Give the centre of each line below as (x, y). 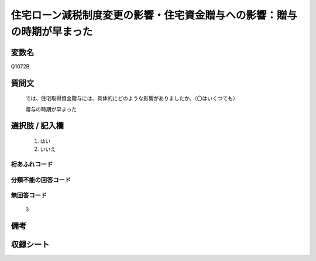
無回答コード (29, 195)
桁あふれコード (32, 164)
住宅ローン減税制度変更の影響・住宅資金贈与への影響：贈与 (154, 15)
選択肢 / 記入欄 (37, 126)
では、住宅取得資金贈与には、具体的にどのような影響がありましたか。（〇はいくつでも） (132, 98)
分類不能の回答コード (41, 180)
